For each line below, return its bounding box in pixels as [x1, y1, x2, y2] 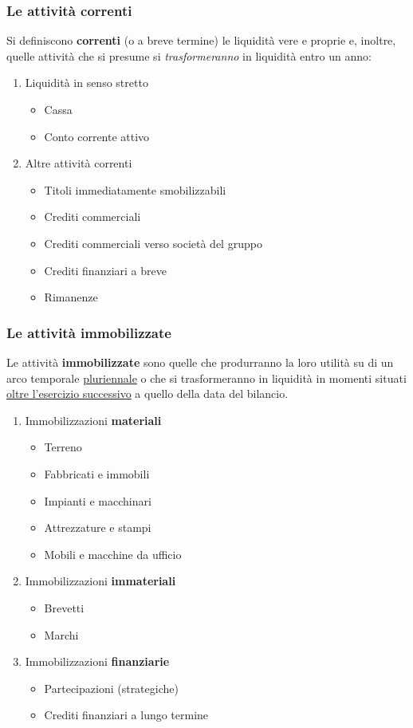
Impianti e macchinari [44, 492, 151, 509]
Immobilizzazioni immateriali [25, 573, 176, 589]
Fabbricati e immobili [44, 465, 150, 482]
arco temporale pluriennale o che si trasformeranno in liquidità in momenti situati [6, 369, 407, 386]
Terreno [44, 439, 82, 455]
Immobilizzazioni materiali [25, 411, 162, 428]
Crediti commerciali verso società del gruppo [44, 234, 262, 251]
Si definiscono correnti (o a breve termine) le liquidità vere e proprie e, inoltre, [6, 32, 396, 49]
